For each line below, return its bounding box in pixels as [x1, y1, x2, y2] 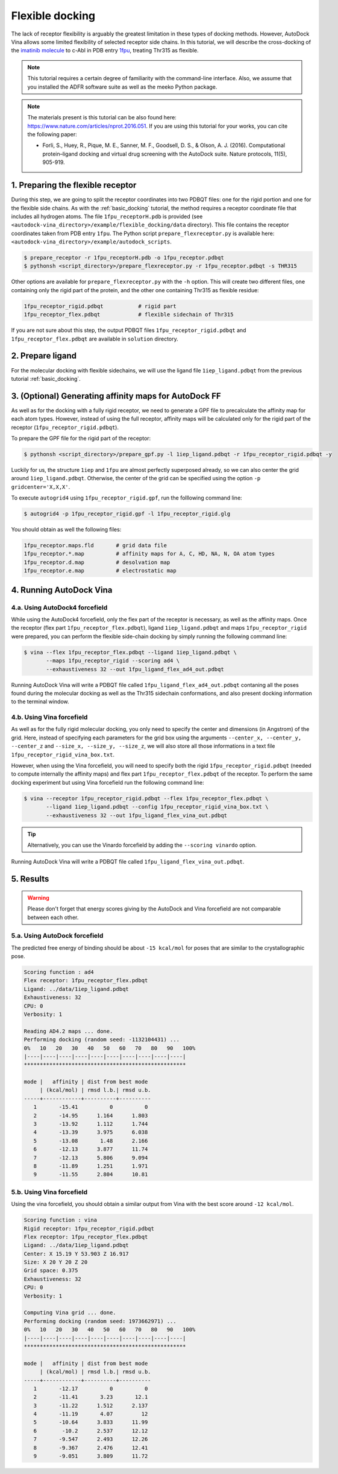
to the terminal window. [11, 698, 69, 705]
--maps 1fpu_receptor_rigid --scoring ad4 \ [46, 657, 180, 664]
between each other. [27, 914, 79, 921]
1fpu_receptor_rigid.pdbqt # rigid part [23, 303, 177, 310]
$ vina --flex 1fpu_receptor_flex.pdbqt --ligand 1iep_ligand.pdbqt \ [23, 648, 237, 656]
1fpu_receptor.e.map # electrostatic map [23, 567, 177, 574]
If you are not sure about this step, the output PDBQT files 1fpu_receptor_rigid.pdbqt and [11, 327, 246, 334]
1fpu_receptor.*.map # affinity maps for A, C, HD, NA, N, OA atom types [23, 550, 275, 557]
